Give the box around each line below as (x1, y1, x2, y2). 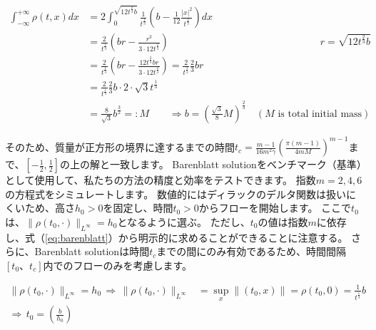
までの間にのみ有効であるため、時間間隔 (156, 244, 347, 259)
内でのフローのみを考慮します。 (43, 257, 193, 272)
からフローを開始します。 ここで (198, 200, 352, 215)
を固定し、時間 (103, 200, 173, 215)
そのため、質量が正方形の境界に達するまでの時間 (5, 139, 235, 154)
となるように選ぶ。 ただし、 (117, 214, 250, 229)
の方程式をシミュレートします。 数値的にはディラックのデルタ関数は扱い (5, 186, 346, 201)
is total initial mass (278, 108, 362, 119)
